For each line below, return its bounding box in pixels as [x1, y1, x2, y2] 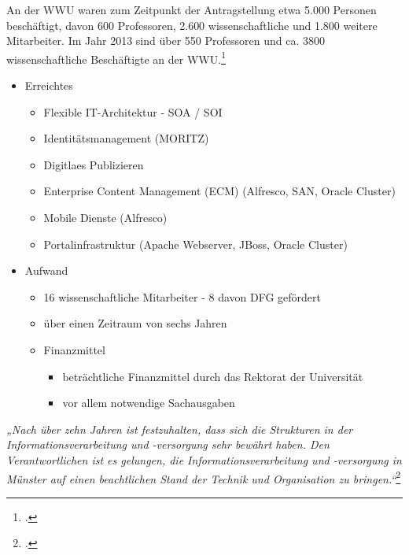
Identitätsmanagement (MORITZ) [43, 130, 209, 146]
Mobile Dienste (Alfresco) [43, 209, 168, 225]
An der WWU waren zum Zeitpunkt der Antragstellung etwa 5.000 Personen [6, 2, 377, 17]
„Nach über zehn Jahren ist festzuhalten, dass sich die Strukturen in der [6, 420, 353, 437]
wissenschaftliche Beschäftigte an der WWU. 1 [6, 48, 226, 67]
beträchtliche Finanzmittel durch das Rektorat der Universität [62, 368, 363, 384]
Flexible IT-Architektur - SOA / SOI [43, 103, 223, 120]
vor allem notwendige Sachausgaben [62, 394, 235, 411]
